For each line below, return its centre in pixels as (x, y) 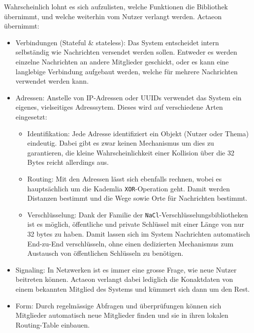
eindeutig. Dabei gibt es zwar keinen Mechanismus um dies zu (121, 143)
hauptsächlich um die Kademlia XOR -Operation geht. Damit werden (129, 188)
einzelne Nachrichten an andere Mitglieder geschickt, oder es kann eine (122, 61)
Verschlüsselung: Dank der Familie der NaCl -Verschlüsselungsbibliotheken (138, 214)
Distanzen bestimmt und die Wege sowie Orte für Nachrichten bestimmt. (137, 198)
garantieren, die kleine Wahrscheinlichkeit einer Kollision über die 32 (131, 152)
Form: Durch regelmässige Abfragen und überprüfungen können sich (118, 305)
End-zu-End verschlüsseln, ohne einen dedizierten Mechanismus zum (130, 243)
